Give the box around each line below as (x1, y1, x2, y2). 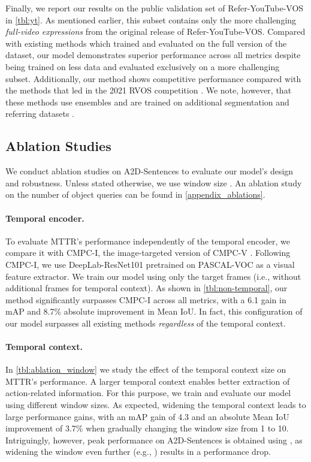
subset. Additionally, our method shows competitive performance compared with (5, 72, 301, 84)
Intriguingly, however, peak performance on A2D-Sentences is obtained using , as (5, 433, 303, 446)
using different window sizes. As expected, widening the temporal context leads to (5, 398, 306, 411)
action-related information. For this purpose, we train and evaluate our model (5, 386, 291, 399)
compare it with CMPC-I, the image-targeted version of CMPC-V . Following (5, 246, 291, 259)
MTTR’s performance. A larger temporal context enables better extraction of (5, 375, 290, 387)
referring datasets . (5, 107, 75, 120)
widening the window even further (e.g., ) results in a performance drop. (5, 445, 271, 458)
